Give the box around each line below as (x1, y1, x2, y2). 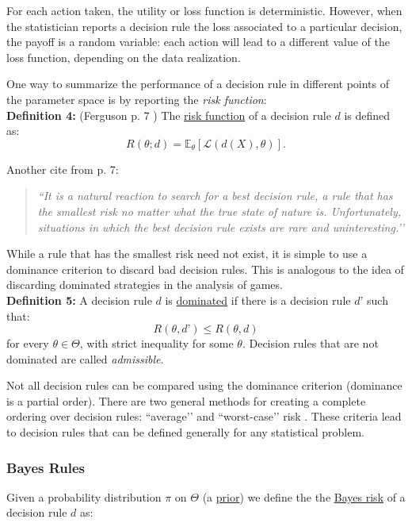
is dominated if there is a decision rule (165, 291, 351, 308)
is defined (344, 106, 391, 123)
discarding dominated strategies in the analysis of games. (6, 276, 283, 293)
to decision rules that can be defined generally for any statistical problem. (6, 424, 364, 440)
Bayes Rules (6, 457, 86, 477)
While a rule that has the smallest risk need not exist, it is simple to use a (6, 245, 368, 262)
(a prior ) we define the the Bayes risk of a (202, 488, 406, 505)
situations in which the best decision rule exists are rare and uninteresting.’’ (37, 218, 405, 235)
